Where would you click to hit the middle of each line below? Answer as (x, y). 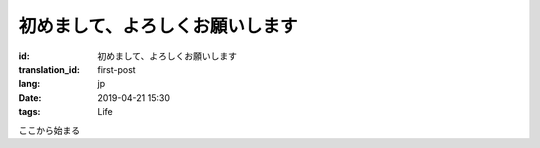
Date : (30, 97)
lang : (29, 84)
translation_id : (49, 69)
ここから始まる (49, 130)
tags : (29, 112)
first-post (116, 69)
